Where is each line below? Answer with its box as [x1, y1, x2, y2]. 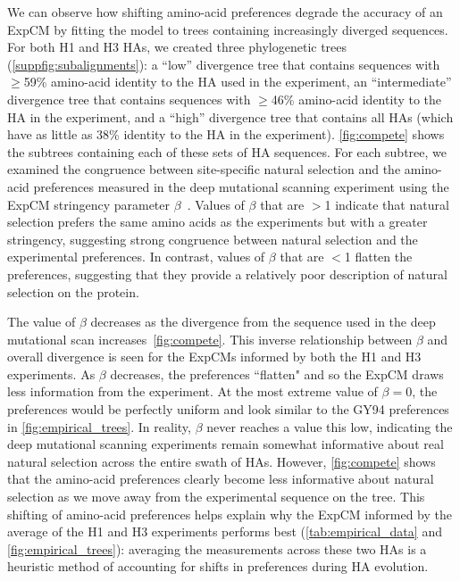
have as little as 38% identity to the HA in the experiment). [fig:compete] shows [7, 125, 445, 144]
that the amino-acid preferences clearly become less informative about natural [7, 469, 434, 488]
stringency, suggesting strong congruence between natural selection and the [7, 229, 418, 248]
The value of [7, 312, 76, 331]
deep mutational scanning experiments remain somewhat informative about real [7, 435, 444, 453]
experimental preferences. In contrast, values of [7, 247, 265, 266]
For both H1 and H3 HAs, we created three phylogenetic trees [7, 37, 347, 56]
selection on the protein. [7, 282, 139, 301]
